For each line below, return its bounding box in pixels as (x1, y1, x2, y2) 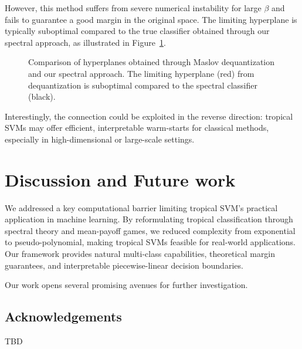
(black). (28, 90, 56, 103)
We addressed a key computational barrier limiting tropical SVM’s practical (5, 201, 278, 214)
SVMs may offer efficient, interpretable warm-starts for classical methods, (5, 121, 269, 134)
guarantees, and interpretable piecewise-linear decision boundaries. (5, 259, 243, 271)
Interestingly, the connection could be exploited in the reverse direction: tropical (5, 110, 293, 122)
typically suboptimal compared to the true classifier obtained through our (5, 25, 270, 37)
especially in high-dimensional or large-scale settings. (5, 133, 195, 145)
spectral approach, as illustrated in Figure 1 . (5, 36, 166, 48)
